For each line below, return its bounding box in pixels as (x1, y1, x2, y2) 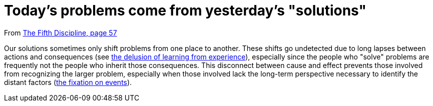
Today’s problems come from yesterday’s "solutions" (4, 2, 367, 19)
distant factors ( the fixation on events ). (4, 77, 132, 86)
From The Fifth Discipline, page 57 (4, 28, 117, 37)
